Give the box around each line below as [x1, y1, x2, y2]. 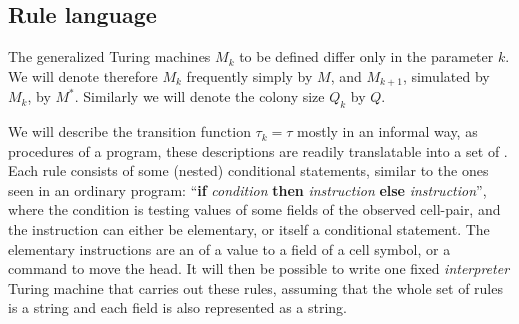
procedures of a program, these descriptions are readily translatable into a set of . [8, 140, 508, 161]
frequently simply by [186, 65, 313, 86]
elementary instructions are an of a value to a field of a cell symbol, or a [8, 238, 451, 259]
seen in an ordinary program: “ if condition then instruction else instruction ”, [8, 179, 487, 200]
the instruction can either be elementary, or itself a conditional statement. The [8, 219, 490, 240]
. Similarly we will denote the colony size [74, 86, 325, 107]
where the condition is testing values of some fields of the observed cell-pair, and [8, 199, 501, 220]
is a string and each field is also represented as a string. [8, 297, 347, 318]
